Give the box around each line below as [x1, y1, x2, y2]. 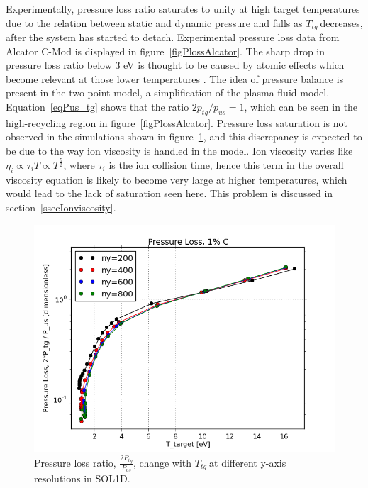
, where [63, 157, 95, 172]
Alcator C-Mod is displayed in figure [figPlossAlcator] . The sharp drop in [6, 43, 325, 58]
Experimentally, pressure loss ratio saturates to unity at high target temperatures [6, 1, 360, 16]
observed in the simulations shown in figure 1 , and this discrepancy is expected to [6, 129, 362, 144]
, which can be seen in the [244, 99, 358, 114]
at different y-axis [209, 455, 286, 470]
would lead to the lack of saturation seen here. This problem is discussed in [6, 186, 333, 201]
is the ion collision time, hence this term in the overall [108, 157, 344, 172]
